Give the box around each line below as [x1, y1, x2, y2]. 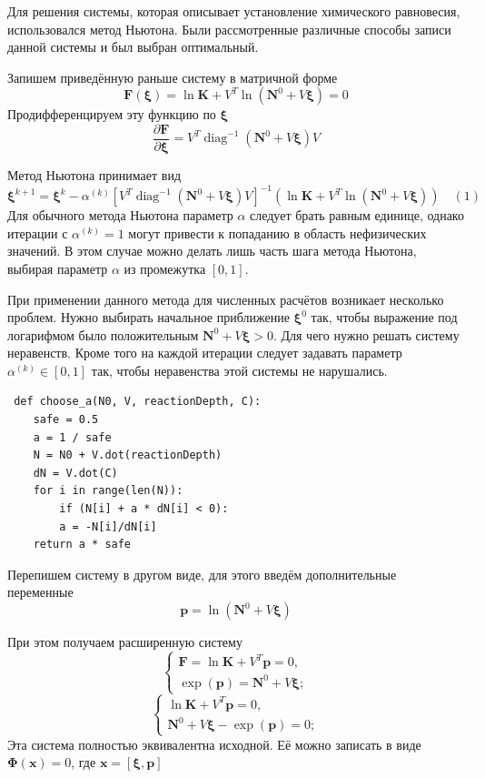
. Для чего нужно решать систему [272, 325, 460, 344]
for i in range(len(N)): [33, 484, 183, 498]
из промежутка [124, 258, 206, 278]
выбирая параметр [7, 258, 108, 278]
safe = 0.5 [33, 413, 99, 427]
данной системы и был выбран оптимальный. [7, 37, 259, 56]
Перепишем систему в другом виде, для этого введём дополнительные [7, 564, 397, 583]
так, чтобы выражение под [311, 308, 458, 327]
